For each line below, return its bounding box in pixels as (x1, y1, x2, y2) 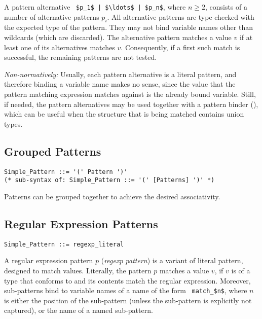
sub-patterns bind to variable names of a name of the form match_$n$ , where (4, 285, 247, 296)
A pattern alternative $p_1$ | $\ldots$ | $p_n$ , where (4, 2, 186, 12)
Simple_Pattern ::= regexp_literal (4, 240, 124, 248)
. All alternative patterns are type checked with (107, 11, 254, 22)
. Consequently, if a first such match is (121, 42, 240, 52)
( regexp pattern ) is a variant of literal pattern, (101, 255, 243, 266)
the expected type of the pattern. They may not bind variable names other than (4, 22, 253, 32)
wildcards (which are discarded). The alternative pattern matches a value (4, 32, 232, 43)
